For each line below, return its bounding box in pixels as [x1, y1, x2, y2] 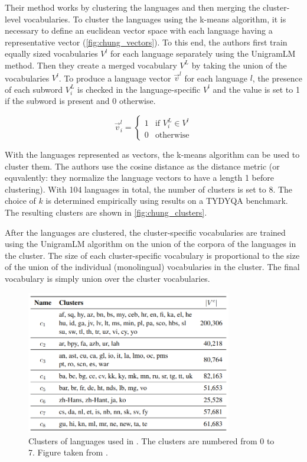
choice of [5, 194, 36, 207]
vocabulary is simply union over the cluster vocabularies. [5, 272, 210, 284]
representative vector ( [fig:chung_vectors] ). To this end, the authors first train [5, 35, 288, 48]
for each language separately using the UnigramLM [110, 47, 296, 60]
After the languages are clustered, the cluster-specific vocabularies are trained [5, 226, 286, 238]
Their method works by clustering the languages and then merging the [5, 1, 260, 13]
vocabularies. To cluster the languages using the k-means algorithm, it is [23, 12, 286, 25]
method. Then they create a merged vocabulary [5, 58, 177, 71]
